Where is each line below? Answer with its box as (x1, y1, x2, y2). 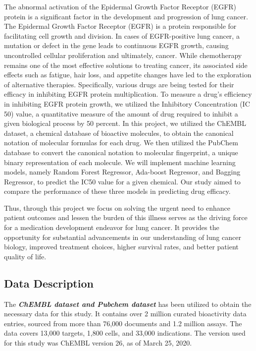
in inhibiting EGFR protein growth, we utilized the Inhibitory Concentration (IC (4, 98, 250, 109)
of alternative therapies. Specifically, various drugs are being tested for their (4, 79, 234, 89)
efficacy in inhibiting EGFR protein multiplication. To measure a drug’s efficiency (4, 89, 252, 99)
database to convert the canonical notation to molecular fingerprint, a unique (4, 147, 238, 157)
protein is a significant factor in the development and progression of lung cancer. (4, 11, 248, 21)
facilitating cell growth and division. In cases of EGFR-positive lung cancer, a (4, 30, 240, 41)
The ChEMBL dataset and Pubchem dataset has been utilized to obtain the (4, 298, 252, 309)
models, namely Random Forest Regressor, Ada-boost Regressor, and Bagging (4, 167, 241, 177)
